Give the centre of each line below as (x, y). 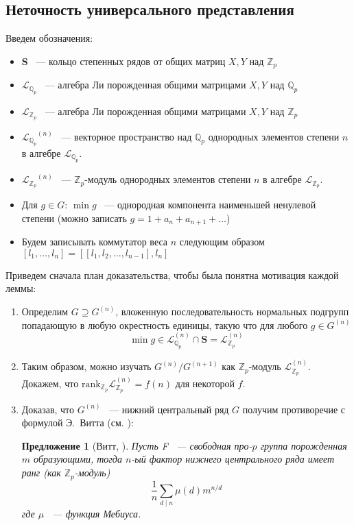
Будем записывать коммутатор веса (95, 242)
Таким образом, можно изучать (86, 366)
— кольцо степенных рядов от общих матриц (131, 61)
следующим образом (222, 242)
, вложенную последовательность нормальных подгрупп (232, 312)
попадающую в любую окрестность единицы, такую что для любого (165, 325)
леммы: (21, 288)
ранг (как (41, 473)
